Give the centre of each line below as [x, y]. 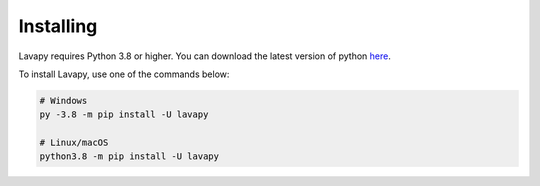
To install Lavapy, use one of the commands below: [124, 74]
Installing [58, 26]
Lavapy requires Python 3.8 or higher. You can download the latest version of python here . [205, 56]
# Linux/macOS [74, 143]
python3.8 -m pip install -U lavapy [129, 156]
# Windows [63, 100]
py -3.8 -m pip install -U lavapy [124, 114]
